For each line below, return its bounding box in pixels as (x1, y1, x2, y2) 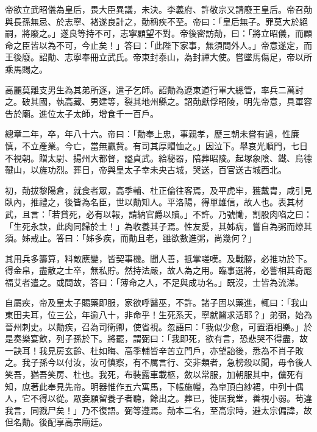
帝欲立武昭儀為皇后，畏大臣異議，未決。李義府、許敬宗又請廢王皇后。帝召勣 (5, 3, 312, 15)
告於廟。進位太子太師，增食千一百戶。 (5, 107, 158, 119)
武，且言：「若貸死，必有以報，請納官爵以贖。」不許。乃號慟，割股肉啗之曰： (5, 207, 312, 220)
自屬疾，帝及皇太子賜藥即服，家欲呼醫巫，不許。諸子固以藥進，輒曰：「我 (5, 296, 299, 309)
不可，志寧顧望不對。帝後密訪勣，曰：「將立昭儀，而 (94, 27, 304, 40)
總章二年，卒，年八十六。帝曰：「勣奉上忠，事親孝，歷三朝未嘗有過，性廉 (5, 127, 299, 140)
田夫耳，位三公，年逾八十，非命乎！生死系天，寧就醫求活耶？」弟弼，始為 (13, 308, 312, 321)
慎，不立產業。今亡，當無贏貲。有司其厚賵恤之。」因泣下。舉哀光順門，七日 (5, 139, 308, 152)
